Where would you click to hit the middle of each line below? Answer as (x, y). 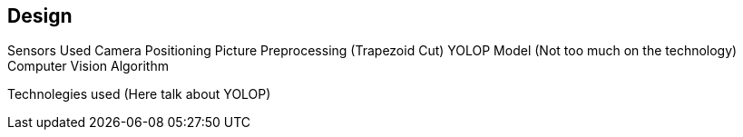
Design (40, 16)
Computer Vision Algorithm (88, 66)
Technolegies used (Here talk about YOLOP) (139, 94)
